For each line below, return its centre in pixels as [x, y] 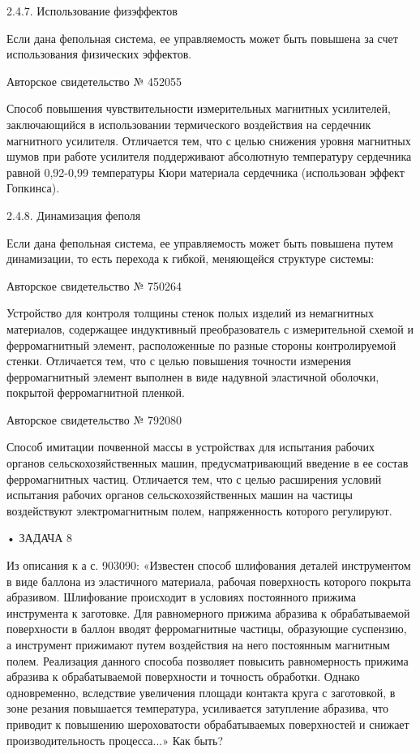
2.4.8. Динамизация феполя [74, 215]
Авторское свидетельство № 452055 [94, 81]
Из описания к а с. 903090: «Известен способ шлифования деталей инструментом [209, 565]
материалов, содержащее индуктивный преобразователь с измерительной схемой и [210, 328]
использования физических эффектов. [99, 54]
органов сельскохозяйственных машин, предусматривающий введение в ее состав [208, 463]
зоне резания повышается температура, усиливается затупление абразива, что [198, 708]
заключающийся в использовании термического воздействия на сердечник [189, 124]
